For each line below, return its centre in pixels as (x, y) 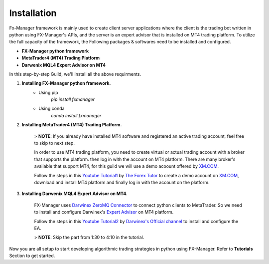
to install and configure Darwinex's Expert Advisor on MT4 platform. (104, 212)
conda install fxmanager (76, 115)
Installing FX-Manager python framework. (66, 83)
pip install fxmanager (73, 99)
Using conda (52, 109)
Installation (33, 13)
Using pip (48, 92)
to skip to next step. (54, 143)
